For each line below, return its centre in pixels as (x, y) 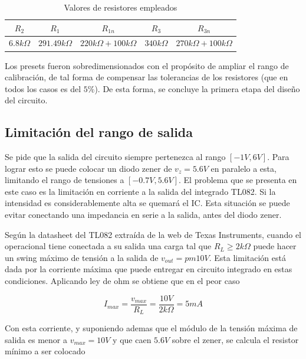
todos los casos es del (43, 88)
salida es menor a (36, 339)
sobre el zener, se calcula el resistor (235, 339)
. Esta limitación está (247, 257)
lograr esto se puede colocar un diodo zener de (88, 168)
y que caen (132, 339)
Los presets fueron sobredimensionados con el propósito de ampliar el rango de (147, 65)
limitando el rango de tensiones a (65, 180)
